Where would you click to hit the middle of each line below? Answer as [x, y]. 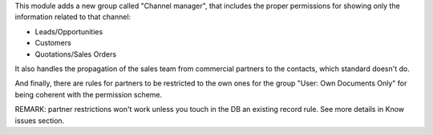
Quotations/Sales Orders [75, 54]
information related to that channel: [73, 17]
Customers [53, 43]
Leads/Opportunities [69, 31]
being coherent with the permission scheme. [89, 94]
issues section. [40, 121]
